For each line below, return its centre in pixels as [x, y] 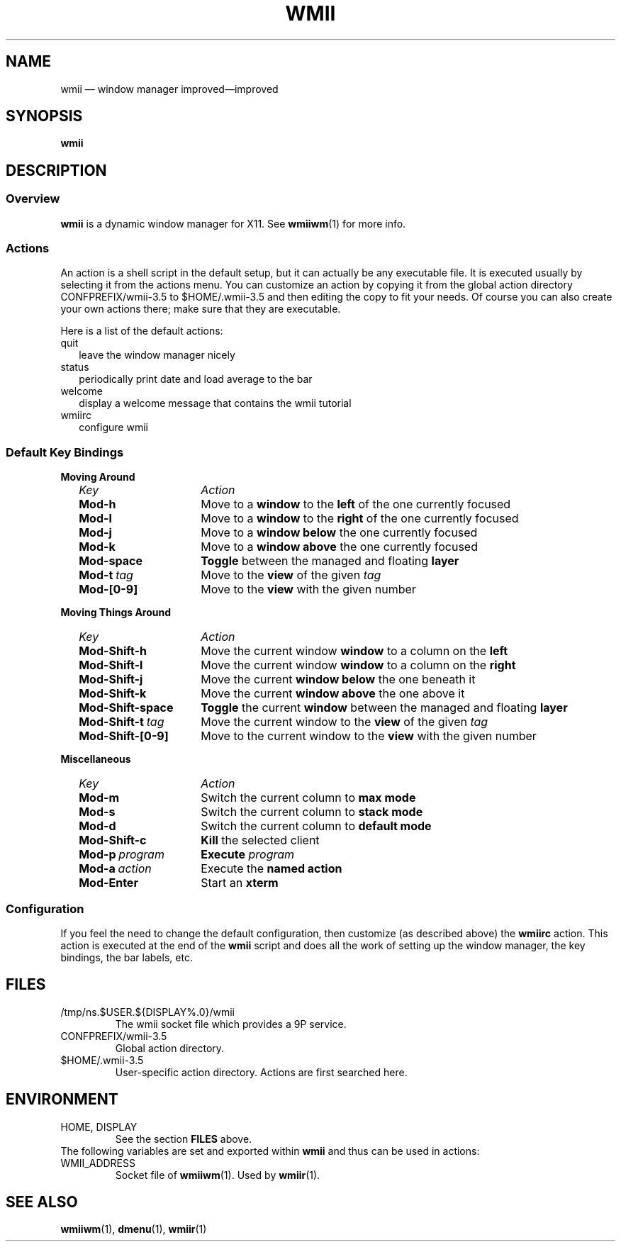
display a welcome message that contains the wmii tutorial [215, 403]
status [75, 367]
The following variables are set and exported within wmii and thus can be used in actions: [270, 1151]
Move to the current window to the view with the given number [369, 736]
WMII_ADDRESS [98, 1163]
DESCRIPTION [56, 170]
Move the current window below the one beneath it [338, 680]
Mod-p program [122, 855]
